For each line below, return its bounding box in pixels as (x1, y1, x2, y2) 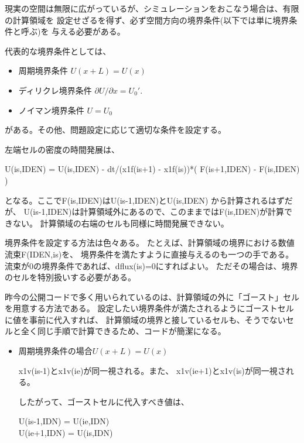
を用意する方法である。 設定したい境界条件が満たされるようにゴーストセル (5, 302, 294, 314)
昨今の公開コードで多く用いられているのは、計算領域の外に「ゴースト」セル (5, 290, 299, 303)
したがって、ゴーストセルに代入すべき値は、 (18, 395, 189, 407)
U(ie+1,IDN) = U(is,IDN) (18, 427, 113, 439)
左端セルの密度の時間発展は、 (5, 143, 119, 155)
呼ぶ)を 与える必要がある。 (21, 25, 125, 37)
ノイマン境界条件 (18, 104, 84, 116)
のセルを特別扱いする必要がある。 (5, 271, 136, 283)
